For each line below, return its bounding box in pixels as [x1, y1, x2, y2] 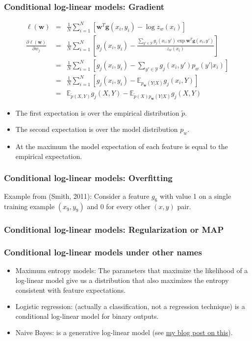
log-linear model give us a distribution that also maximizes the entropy [15, 275, 229, 285]
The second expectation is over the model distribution [15, 124, 178, 134]
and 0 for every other [87, 201, 151, 212]
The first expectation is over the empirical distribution [15, 107, 179, 118]
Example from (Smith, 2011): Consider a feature [4, 191, 150, 201]
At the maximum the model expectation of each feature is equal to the [15, 141, 228, 152]
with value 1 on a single [160, 191, 231, 201]
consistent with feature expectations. [15, 284, 126, 295]
